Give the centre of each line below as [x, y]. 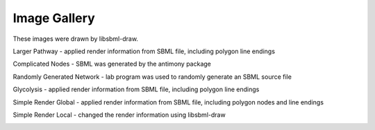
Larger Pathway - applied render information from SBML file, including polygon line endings [144, 51]
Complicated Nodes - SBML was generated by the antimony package [112, 64]
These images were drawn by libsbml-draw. [76, 39]
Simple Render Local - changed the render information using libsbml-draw [119, 115]
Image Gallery [54, 18]
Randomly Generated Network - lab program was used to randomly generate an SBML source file [152, 77]
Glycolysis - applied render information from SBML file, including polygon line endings [136, 89]
